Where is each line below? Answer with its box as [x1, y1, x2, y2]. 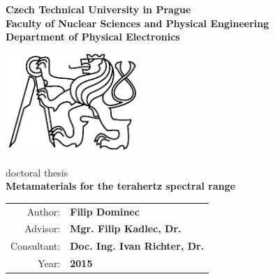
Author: [27, 204, 61, 218]
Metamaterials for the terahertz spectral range [6, 179, 236, 193]
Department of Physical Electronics [6, 29, 180, 44]
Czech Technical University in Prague [6, 2, 191, 16]
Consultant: [10, 239, 61, 253]
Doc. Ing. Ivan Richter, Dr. [70, 239, 205, 253]
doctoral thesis [6, 165, 68, 179]
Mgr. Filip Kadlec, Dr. [70, 221, 181, 236]
